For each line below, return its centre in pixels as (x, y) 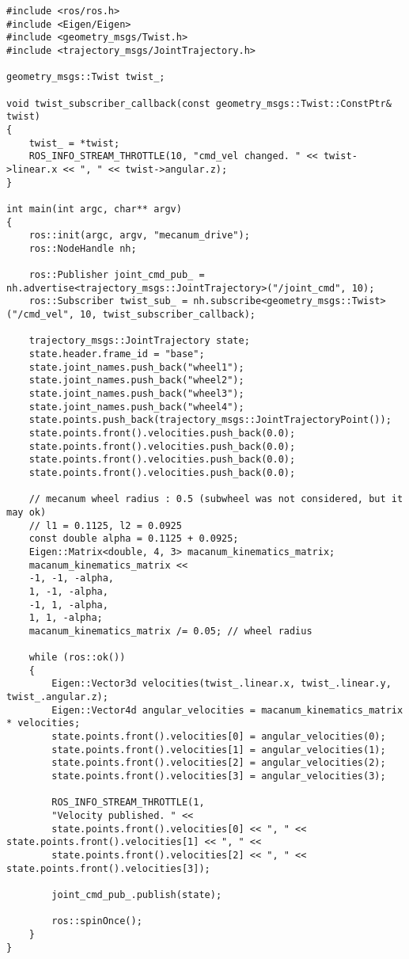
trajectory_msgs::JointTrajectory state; (139, 341)
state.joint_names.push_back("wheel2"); (136, 381)
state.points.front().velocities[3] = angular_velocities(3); (219, 776)
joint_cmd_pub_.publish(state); (137, 894)
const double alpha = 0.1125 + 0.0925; (134, 539)
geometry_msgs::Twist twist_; (86, 77)
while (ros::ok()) (77, 658)
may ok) (27, 512)
